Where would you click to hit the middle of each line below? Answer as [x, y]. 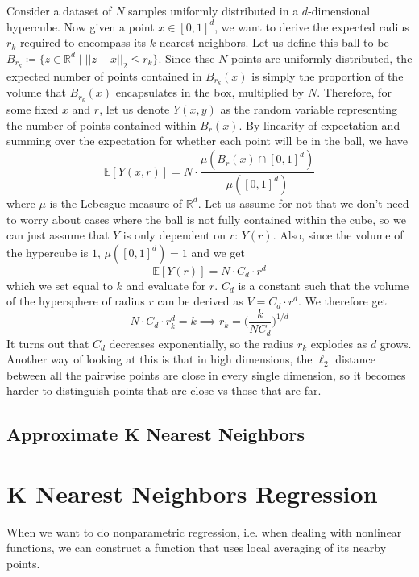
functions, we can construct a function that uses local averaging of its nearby [197, 548]
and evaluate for [166, 285]
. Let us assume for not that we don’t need [303, 203]
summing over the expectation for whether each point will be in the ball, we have [207, 141]
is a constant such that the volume [324, 285]
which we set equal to [60, 285]
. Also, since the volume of [338, 235]
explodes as [339, 343]
